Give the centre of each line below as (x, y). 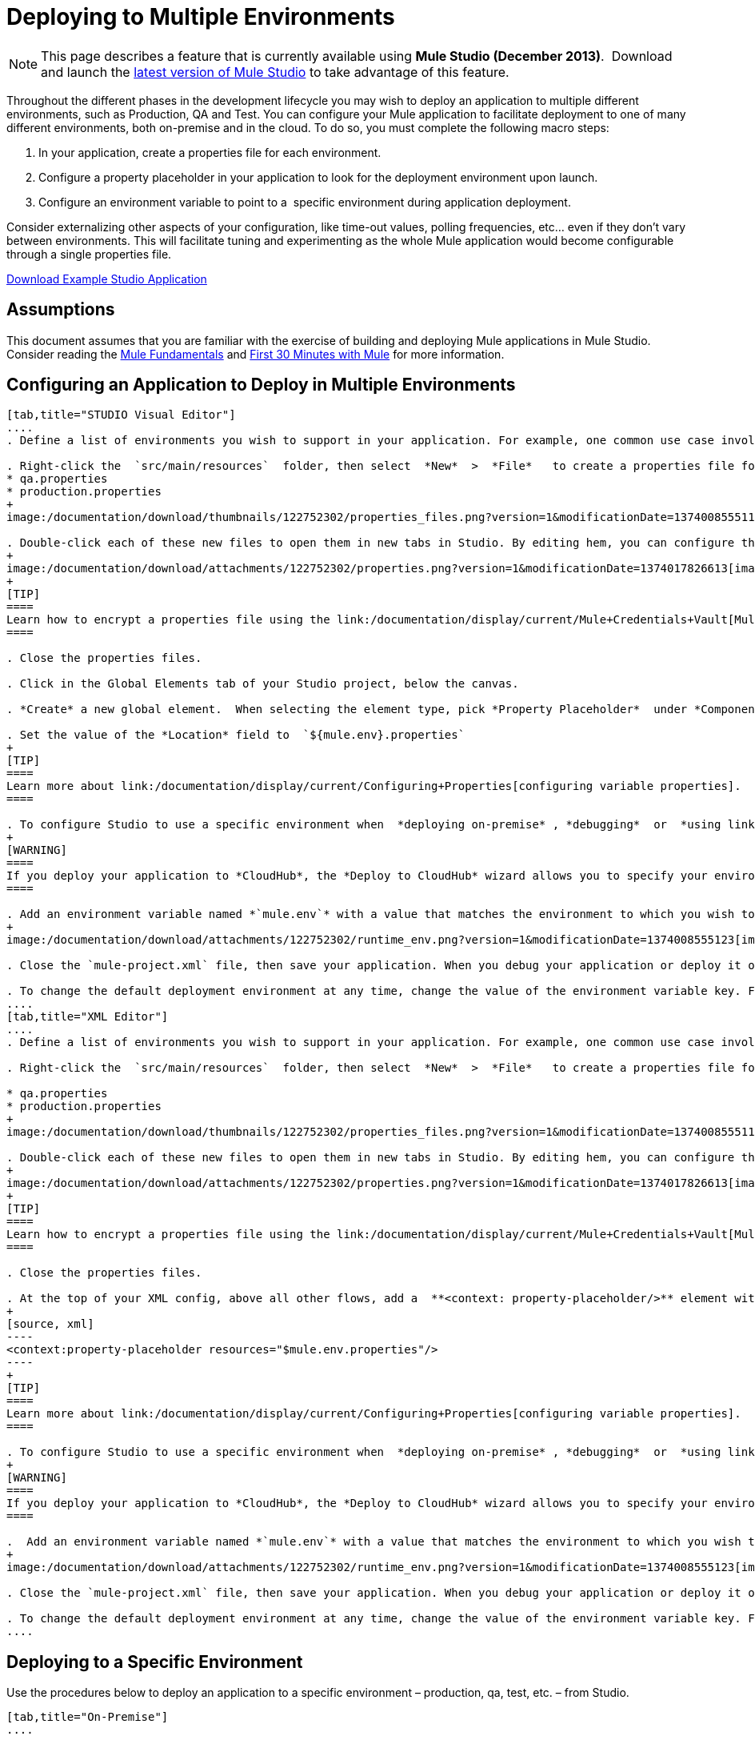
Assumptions (61, 310)
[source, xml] (50, 1324)
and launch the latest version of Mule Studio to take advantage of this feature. (275, 72)
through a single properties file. (89, 254)
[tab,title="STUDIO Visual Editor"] (121, 415)
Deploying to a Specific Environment (155, 1662)
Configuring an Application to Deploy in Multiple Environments (261, 385)
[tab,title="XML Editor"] (88, 1017)
